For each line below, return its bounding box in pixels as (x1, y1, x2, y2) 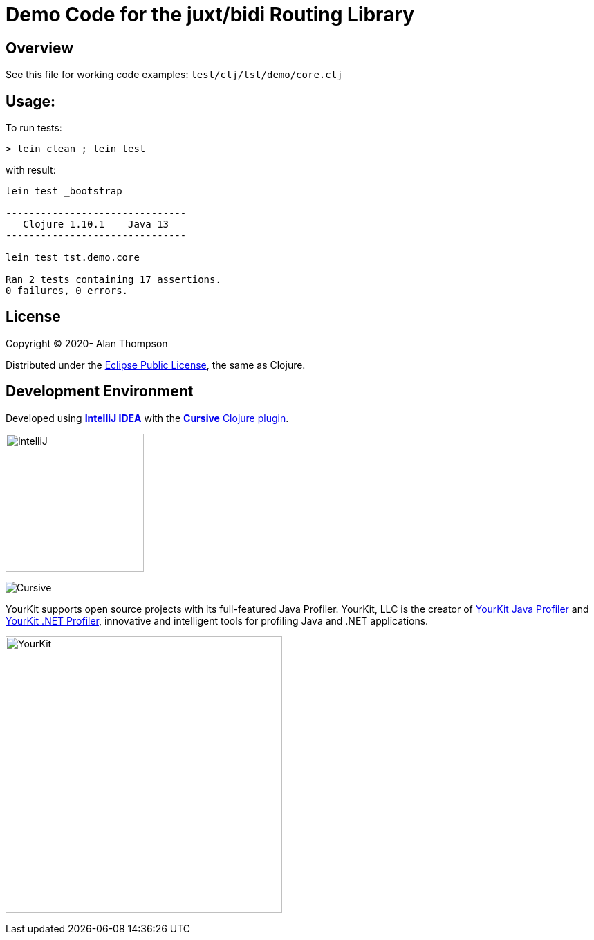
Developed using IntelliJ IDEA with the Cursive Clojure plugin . (6, 412, 289, 424)
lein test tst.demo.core (6, 252, 140, 264)
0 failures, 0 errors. (6, 285, 129, 297)
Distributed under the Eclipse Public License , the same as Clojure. (6, 358, 306, 371)
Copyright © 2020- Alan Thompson (6, 337, 168, 349)
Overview (6, 39, 74, 57)
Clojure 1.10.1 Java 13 (23, 219, 169, 230)
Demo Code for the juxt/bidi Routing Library (6, 3, 415, 26)
